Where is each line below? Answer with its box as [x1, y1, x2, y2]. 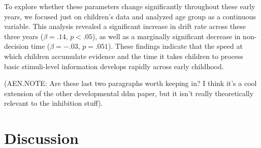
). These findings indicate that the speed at [108, 41, 243, 51]
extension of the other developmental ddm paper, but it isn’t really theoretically [4, 87, 254, 98]
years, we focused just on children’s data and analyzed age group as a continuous [4, 11, 256, 21]
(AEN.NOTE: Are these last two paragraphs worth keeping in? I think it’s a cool [4, 78, 257, 88]
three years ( [4, 31, 44, 41]
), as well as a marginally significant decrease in [92, 31, 241, 41]
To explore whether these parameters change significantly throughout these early [4, 1, 255, 11]
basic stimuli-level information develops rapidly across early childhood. [4, 61, 224, 71]
